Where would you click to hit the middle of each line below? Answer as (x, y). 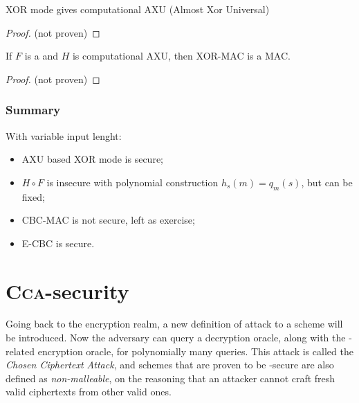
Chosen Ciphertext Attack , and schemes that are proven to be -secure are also (170, 365)
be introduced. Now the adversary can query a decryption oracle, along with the (176, 338)
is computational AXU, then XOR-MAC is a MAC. (181, 56)
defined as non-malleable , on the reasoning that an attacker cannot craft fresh (171, 378)
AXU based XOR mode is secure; (93, 159)
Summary (33, 110)
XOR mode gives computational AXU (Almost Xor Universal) (138, 9)
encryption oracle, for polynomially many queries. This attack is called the (195, 351)
